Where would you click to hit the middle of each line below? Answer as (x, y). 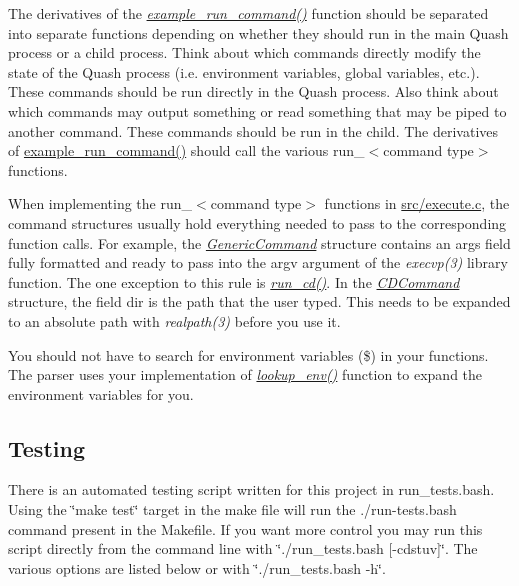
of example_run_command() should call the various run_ (186, 150)
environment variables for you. (101, 393)
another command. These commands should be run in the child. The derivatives (253, 130)
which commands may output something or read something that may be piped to (257, 110)
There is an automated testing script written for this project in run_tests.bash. (251, 489)
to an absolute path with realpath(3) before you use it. (174, 320)
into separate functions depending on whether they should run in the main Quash (258, 32)
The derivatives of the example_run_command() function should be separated (248, 13)
